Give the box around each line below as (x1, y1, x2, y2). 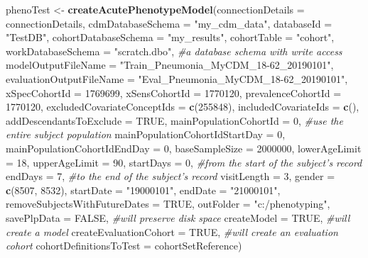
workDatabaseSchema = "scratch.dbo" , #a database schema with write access (6, 43, 342, 58)
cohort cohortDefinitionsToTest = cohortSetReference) (6, 238, 242, 253)
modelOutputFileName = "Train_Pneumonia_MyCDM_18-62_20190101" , (6, 57, 334, 72)
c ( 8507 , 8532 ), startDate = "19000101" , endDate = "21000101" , (6, 182, 281, 197)
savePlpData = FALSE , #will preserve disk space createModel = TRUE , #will (6, 210, 350, 225)
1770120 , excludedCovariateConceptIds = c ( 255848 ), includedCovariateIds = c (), (6, 99, 359, 114)
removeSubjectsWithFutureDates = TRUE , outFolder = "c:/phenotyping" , (6, 196, 330, 211)
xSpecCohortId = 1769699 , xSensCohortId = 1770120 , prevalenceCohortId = (6, 85, 342, 100)
